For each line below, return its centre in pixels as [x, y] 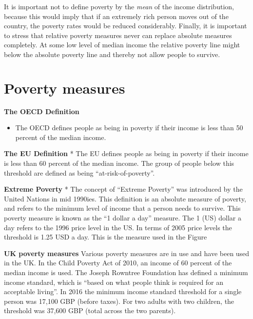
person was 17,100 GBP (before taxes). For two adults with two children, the [119, 301]
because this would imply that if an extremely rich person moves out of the [116, 16]
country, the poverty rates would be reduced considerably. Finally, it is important [126, 26]
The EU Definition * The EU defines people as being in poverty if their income [126, 153]
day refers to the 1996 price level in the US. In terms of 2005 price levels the [118, 227]
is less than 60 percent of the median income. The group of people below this [119, 163]
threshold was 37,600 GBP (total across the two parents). [90, 310]
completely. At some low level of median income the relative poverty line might [122, 45]
